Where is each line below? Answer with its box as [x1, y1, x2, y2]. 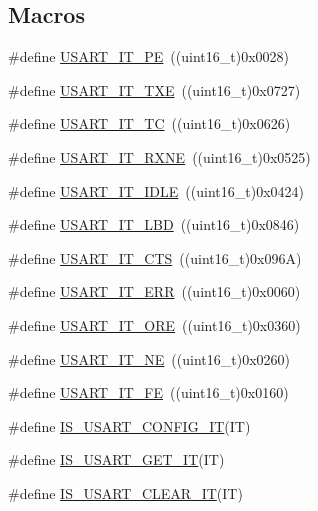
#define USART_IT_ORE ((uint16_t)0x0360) [8, 314, 301, 335]
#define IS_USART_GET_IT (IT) [8, 449, 225, 470]
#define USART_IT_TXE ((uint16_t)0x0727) [8, 79, 301, 100]
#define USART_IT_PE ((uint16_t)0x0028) [8, 46, 290, 67]
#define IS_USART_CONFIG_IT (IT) [8, 415, 251, 436]
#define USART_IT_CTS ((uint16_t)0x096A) [8, 247, 302, 268]
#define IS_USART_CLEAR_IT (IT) [8, 482, 243, 503]
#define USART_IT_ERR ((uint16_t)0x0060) [8, 281, 301, 302]
